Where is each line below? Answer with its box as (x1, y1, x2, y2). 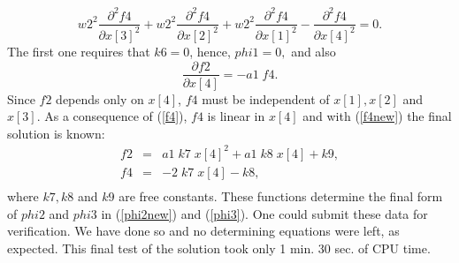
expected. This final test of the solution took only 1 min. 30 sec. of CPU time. (7, 238, 431, 257)
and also (291, 41, 336, 60)
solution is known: (7, 124, 105, 142)
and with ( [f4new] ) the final (302, 107, 452, 125)
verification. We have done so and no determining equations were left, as (7, 222, 400, 240)
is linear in (207, 107, 265, 125)
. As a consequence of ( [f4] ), (36, 107, 187, 125)
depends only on (56, 89, 144, 108)
